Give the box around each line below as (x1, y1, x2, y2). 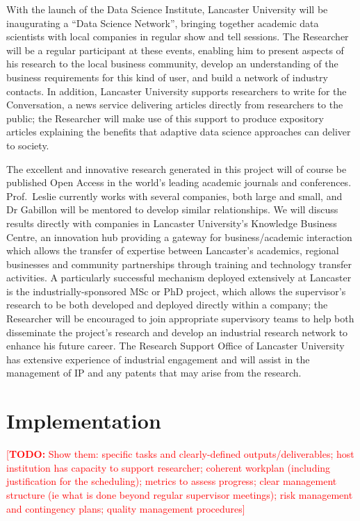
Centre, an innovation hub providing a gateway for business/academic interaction (6, 229, 352, 244)
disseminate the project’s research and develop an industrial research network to (6, 324, 348, 339)
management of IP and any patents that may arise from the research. (6, 365, 302, 380)
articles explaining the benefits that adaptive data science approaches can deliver (6, 124, 351, 139)
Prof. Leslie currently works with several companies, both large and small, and (6, 188, 343, 203)
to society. (6, 138, 49, 152)
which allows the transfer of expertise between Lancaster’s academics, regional (6, 243, 339, 258)
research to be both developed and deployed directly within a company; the (6, 297, 328, 312)
